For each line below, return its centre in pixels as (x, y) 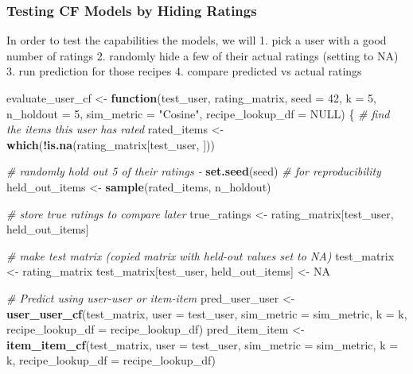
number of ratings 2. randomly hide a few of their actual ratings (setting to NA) (203, 55)
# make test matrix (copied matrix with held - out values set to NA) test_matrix (201, 255)
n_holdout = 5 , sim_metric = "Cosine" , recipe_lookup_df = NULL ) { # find (198, 113)
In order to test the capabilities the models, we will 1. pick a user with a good (197, 40)
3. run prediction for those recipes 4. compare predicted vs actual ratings (184, 71)
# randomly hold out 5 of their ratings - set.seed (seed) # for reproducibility (194, 171)
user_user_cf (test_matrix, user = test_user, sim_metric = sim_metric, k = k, (207, 313)
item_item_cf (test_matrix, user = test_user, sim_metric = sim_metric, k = (203, 344)
